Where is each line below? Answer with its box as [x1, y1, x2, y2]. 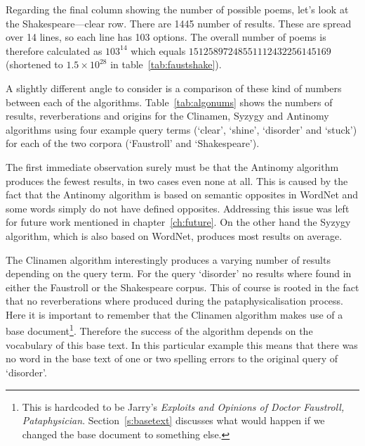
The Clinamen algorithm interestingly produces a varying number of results [6, 252, 331, 267]
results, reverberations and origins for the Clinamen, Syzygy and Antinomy [6, 108, 329, 123]
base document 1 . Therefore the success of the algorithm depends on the [6, 321, 313, 338]
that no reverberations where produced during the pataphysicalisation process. [6, 293, 343, 308]
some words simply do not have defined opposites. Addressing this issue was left [6, 200, 350, 215]
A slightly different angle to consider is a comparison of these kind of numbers [6, 80, 342, 95]
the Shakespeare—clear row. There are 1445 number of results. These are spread [6, 15, 352, 30]
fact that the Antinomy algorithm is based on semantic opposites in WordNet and [6, 187, 359, 202]
